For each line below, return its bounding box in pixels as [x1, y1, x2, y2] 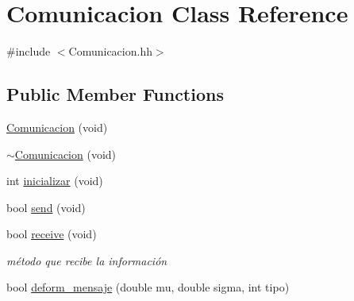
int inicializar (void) [6, 172, 103, 189]
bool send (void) [6, 199, 86, 215]
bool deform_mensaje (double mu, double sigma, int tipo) [6, 279, 290, 295]
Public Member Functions [6, 82, 224, 106]
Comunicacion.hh [68, 43, 152, 60]
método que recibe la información [6, 252, 167, 268]
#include [6, 43, 51, 60]
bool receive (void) [6, 226, 97, 242]
